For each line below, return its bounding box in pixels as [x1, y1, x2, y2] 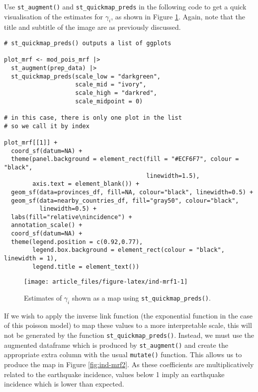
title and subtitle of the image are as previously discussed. [4, 22, 181, 32]
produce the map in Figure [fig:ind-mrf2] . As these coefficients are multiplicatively [4, 359, 254, 370]
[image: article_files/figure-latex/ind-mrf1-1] [24, 278, 188, 286]
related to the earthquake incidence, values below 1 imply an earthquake [4, 369, 225, 379]
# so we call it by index [4, 122, 89, 130]
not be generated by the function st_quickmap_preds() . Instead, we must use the [4, 330, 255, 340]
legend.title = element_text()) [32, 263, 140, 270]
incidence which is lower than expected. [4, 379, 124, 389]
